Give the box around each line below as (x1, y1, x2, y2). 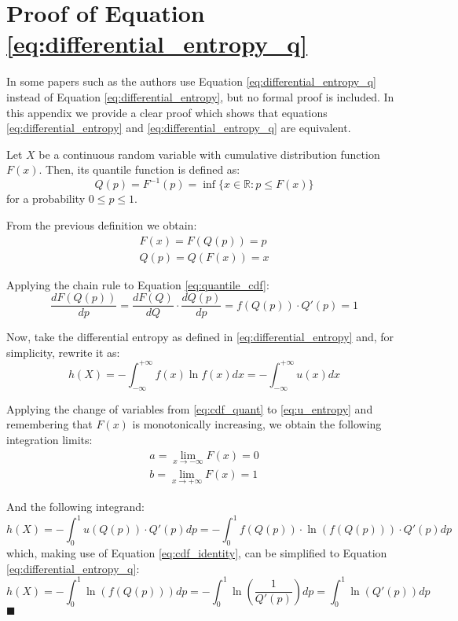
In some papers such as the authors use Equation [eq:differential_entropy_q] (6, 73, 377, 90)
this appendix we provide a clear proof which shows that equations (6, 104, 328, 120)
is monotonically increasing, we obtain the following (132, 416, 382, 432)
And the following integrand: (6, 498, 145, 515)
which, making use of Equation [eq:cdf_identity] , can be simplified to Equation (6, 544, 387, 560)
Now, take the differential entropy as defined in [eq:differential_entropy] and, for (6, 329, 394, 345)
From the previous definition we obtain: (6, 216, 197, 233)
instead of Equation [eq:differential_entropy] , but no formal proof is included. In (6, 88, 394, 105)
